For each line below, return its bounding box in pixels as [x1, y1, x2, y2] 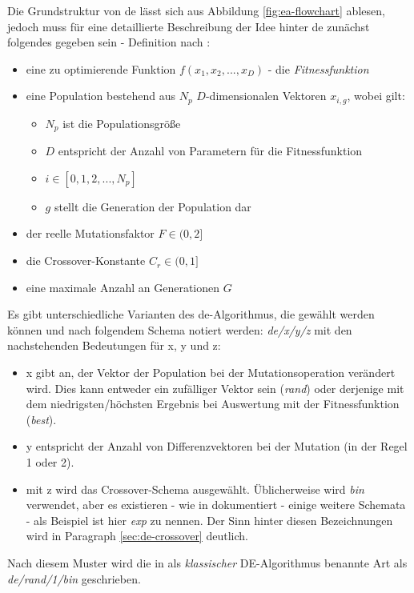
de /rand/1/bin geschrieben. [7, 570, 141, 587]
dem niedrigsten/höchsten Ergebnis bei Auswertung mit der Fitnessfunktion [26, 395, 400, 412]
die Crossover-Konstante [26, 252, 146, 269]
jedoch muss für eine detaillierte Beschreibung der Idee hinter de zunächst [7, 18, 370, 34]
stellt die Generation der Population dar [54, 198, 251, 214]
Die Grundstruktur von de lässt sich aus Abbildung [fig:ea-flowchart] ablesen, [7, 2, 385, 18]
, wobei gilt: [347, 87, 405, 104]
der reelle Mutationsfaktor [26, 225, 155, 242]
